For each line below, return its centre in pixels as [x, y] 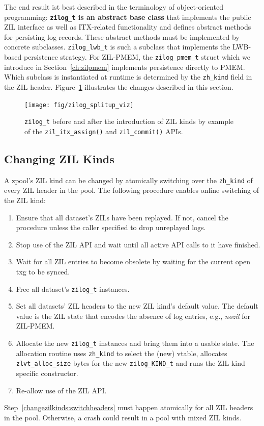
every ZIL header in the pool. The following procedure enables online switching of [132, 190]
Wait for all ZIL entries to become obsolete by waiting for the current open [133, 261]
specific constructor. [47, 373]
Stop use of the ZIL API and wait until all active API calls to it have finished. [138, 244]
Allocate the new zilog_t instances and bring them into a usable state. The [135, 343]
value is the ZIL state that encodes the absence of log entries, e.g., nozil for [133, 316]
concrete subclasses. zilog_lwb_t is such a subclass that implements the [117, 47]
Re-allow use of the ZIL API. [61, 390]
